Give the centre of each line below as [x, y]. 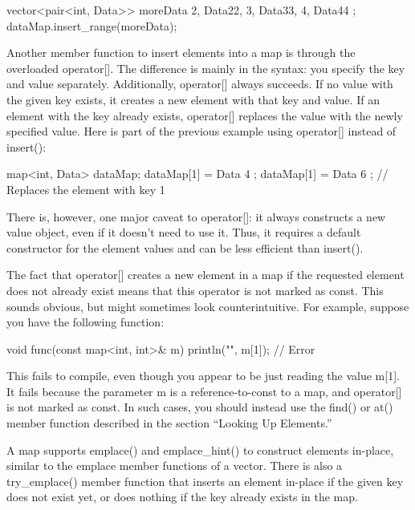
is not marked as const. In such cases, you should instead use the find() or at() [200, 407]
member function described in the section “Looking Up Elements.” [169, 423]
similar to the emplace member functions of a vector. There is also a [175, 465]
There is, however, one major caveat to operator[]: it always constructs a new [196, 216]
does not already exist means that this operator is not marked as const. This [195, 290]
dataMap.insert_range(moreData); [92, 25]
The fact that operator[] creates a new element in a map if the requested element [205, 275]
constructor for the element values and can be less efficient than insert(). [185, 247]
